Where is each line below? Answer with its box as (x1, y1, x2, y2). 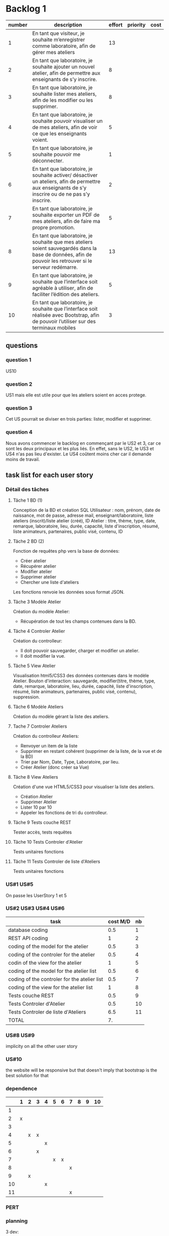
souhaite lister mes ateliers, (32, 90, 97, 97)
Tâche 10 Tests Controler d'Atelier (13, 839, 83, 845)
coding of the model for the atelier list (8, 967, 97, 974)
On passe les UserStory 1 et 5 (6, 892, 67, 898)
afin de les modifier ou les (32, 96, 93, 103)
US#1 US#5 (6, 881, 34, 888)
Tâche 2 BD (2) (13, 538, 45, 545)
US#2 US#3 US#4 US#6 (6, 905, 65, 912)
